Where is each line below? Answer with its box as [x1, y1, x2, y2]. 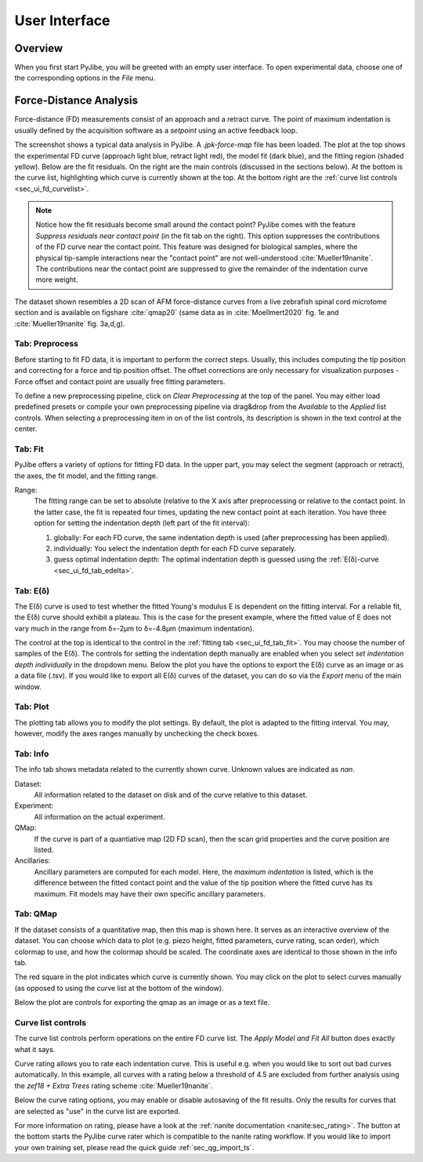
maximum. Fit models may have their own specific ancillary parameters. [34, 889, 266, 898]
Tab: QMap [14, 908, 58, 919]
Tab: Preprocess [14, 338, 78, 349]
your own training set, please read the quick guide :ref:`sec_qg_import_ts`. [14, 1142, 255, 1152]
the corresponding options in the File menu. [14, 73, 156, 82]
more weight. [35, 275, 78, 284]
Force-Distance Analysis [14, 94, 139, 108]
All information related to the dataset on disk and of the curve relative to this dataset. [34, 790, 308, 800]
